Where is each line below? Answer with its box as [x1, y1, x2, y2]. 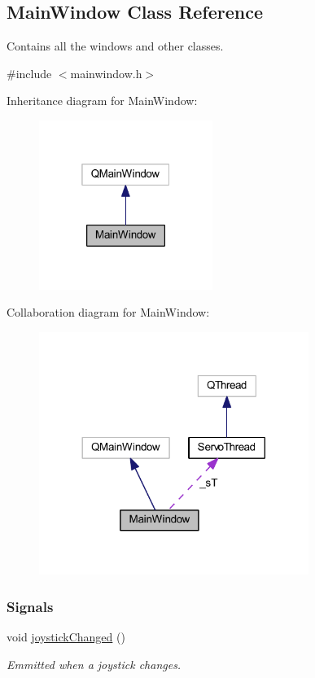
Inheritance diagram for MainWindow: [7, 92, 198, 109]
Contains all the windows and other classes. [7, 37, 224, 55]
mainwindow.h [70, 64, 142, 81]
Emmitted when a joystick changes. [7, 655, 182, 672]
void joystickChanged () [7, 628, 125, 645]
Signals [7, 596, 54, 616]
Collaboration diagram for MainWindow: [7, 304, 210, 321]
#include [7, 64, 52, 81]
